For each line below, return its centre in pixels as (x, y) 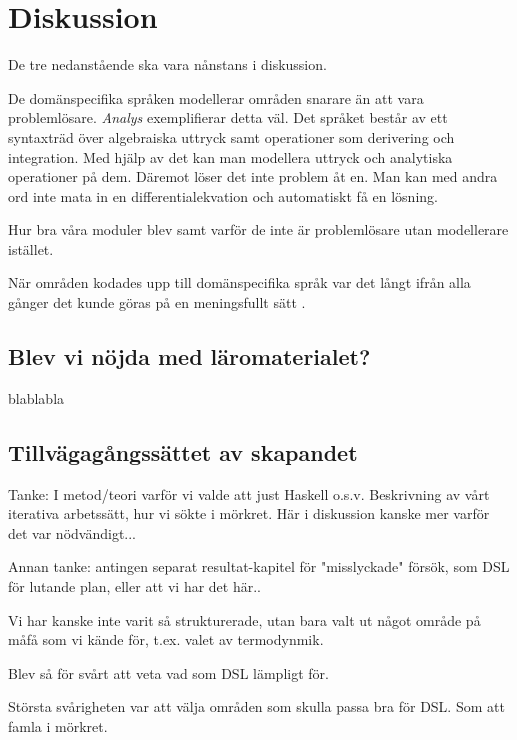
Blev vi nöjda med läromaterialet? (189, 356)
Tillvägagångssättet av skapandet (183, 451)
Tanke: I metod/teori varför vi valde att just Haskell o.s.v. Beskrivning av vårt (249, 493)
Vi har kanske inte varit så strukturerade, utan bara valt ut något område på (244, 619)
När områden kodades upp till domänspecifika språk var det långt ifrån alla (239, 282)
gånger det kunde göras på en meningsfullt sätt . (157, 302)
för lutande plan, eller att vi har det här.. (134, 586)
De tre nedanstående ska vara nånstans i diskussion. (167, 64)
